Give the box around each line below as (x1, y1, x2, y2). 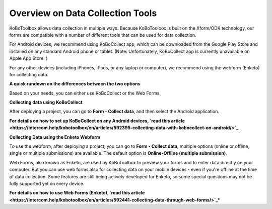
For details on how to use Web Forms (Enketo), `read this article (9, 190, 145, 196)
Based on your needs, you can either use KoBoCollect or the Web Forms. (9, 90, 161, 96)
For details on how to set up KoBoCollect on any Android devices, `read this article (9, 118, 185, 124)
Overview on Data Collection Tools (9, 8, 157, 19)
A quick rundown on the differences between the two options (9, 81, 141, 87)
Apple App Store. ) (9, 55, 48, 61)
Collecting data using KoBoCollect (9, 99, 83, 106)
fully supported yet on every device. (9, 180, 85, 186)
